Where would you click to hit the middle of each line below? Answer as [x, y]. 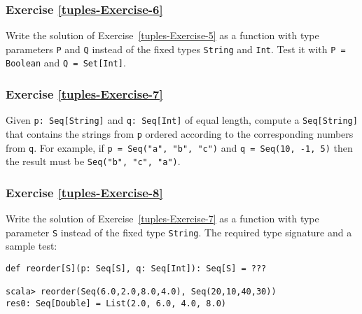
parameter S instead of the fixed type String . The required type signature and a [179, 232]
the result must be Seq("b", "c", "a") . [93, 161]
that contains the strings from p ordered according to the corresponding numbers [180, 134]
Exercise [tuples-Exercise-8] [84, 192]
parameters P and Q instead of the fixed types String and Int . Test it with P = [176, 49]
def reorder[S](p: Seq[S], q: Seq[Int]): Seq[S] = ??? [136, 269]
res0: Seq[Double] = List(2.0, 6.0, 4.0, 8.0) [116, 304]
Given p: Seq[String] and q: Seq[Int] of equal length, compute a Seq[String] [182, 120]
